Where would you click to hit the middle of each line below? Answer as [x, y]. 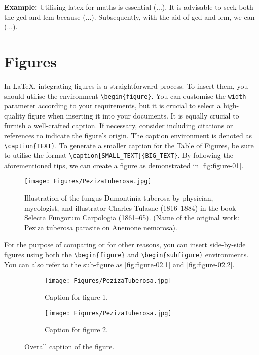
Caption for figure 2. [76, 329]
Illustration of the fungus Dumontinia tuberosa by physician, [119, 198]
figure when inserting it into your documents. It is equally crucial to [134, 115]
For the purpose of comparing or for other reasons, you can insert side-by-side [125, 244]
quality [15, 115]
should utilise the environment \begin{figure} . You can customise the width [125, 95]
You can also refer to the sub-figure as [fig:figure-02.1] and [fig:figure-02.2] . [119, 264]
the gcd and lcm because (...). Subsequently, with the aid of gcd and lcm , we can [129, 16]
